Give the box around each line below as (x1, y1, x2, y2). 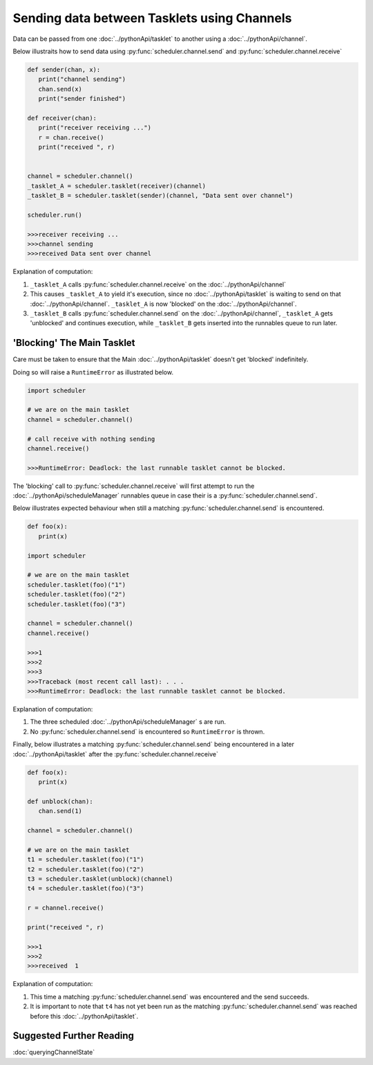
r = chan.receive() (38, 134, 104, 141)
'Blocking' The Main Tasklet (12, 337, 135, 349)
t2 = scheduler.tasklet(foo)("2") (27, 865, 144, 873)
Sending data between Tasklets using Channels (12, 10, 292, 26)
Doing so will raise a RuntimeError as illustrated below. (12, 367, 174, 376)
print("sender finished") (38, 95, 126, 103)
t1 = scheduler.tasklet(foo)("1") (27, 855, 144, 864)
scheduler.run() (27, 211, 83, 219)
